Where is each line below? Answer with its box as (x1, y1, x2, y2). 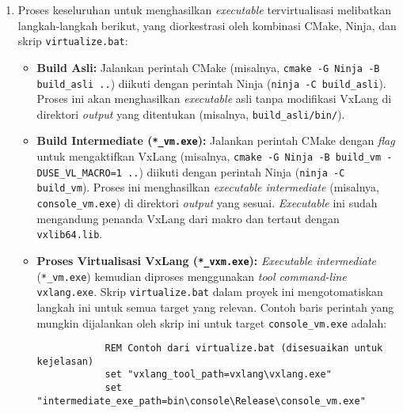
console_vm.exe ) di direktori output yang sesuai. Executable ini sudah (36, 195, 378, 211)
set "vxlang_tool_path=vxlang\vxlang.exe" (105, 369, 332, 381)
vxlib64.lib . (36, 225, 103, 242)
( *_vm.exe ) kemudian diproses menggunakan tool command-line (36, 267, 347, 284)
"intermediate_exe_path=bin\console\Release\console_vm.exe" (36, 395, 366, 407)
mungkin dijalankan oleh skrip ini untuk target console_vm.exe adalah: (36, 314, 387, 331)
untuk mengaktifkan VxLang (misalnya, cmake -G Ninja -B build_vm (36, 148, 382, 165)
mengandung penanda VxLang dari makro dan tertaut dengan (36, 210, 340, 226)
